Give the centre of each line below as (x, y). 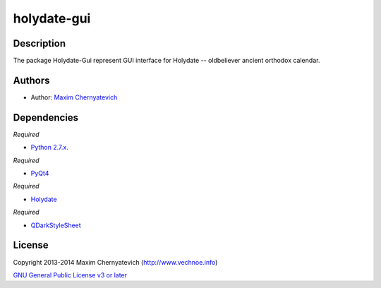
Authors (31, 80)
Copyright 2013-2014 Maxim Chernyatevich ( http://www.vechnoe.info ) (115, 262)
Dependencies (46, 118)
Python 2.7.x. (49, 148)
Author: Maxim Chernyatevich (74, 97)
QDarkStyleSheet (56, 225)
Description (40, 43)
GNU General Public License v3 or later (70, 275)
